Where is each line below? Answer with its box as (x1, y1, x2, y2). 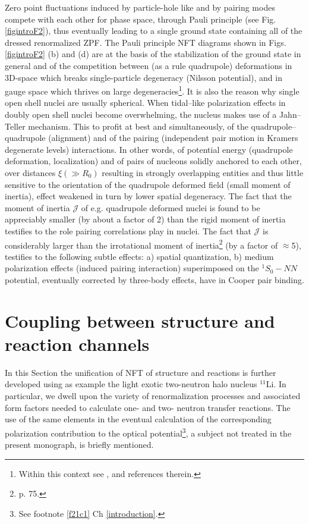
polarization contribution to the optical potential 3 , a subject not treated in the (5, 425, 292, 439)
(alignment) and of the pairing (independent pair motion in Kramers (48, 131, 298, 144)
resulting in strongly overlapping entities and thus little (102, 166, 304, 178)
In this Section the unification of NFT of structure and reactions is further (5, 366, 276, 378)
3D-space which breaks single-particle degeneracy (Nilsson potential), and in (5, 71, 282, 83)
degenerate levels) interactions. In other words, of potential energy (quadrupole (5, 143, 293, 155)
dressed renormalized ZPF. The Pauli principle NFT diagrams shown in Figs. (5, 36, 286, 48)
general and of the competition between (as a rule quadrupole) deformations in (5, 59, 292, 71)
